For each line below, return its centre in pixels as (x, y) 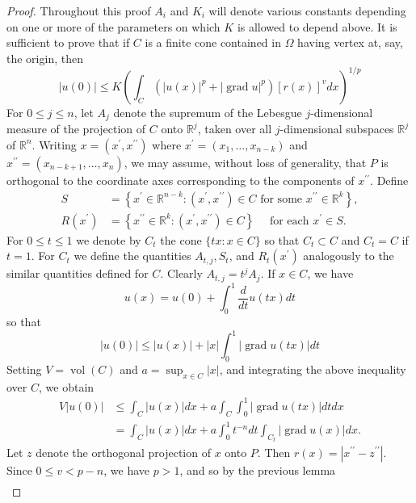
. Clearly (181, 273)
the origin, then (45, 58)
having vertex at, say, (350, 42)
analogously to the (349, 256)
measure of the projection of (76, 129)
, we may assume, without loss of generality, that (245, 162)
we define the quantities (132, 256)
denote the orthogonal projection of (123, 452)
